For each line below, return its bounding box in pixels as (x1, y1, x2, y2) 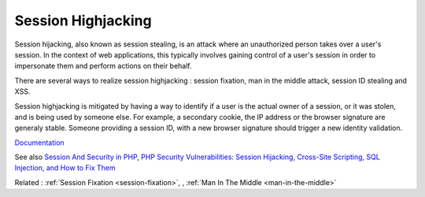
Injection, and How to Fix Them (14, 163, 116, 173)
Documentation (14, 138, 65, 147)
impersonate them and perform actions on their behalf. (14, 61, 192, 71)
